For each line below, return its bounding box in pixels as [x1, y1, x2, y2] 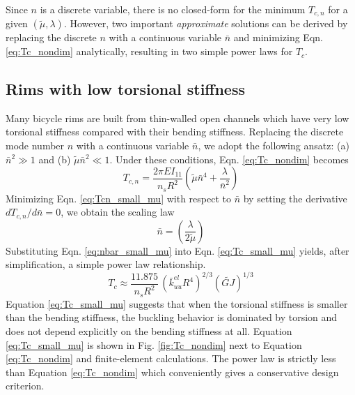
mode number [6, 138, 65, 153]
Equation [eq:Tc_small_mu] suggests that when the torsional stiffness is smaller [6, 296, 348, 311]
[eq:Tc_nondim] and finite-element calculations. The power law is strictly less [6, 351, 336, 366]
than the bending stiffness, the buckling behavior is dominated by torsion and [6, 310, 338, 325]
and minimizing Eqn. [233, 30, 323, 45]
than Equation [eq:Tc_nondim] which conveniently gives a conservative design [6, 364, 339, 379]
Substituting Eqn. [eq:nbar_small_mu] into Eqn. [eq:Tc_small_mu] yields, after [6, 243, 349, 258]
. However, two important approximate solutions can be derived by [63, 16, 348, 31]
